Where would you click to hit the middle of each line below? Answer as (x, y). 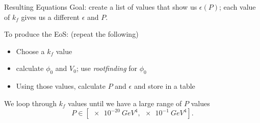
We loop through (31, 103)
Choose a (30, 51)
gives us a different (50, 17)
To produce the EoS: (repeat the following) (71, 34)
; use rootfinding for (107, 68)
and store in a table (164, 86)
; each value (238, 7)
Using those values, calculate (61, 86)
